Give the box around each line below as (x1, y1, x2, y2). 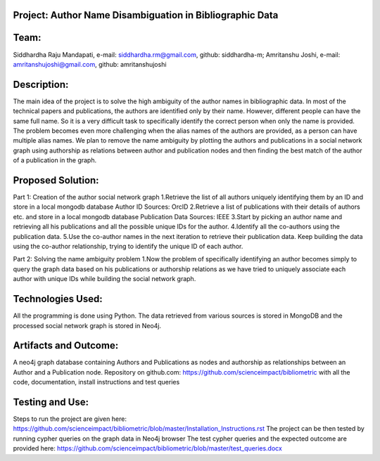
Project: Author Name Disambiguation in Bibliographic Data (13, 9, 279, 21)
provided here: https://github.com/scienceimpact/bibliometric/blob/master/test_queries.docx (13, 444, 283, 453)
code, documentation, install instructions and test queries (13, 378, 180, 387)
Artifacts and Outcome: (13, 339, 119, 351)
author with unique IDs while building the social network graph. (13, 275, 196, 283)
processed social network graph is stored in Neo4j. (13, 321, 162, 330)
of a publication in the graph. (13, 156, 97, 164)
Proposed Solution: (13, 174, 99, 186)
